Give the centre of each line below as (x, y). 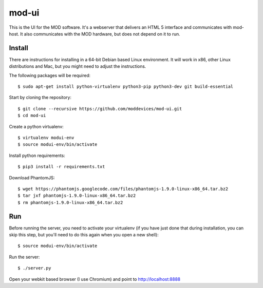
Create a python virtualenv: (36, 126)
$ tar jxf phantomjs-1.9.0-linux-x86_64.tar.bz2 (77, 196)
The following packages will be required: (50, 75)
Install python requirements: (37, 155)
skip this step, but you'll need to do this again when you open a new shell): (84, 235)
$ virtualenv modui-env (46, 137)
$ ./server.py (34, 268)
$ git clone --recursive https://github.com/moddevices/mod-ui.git (100, 109)
